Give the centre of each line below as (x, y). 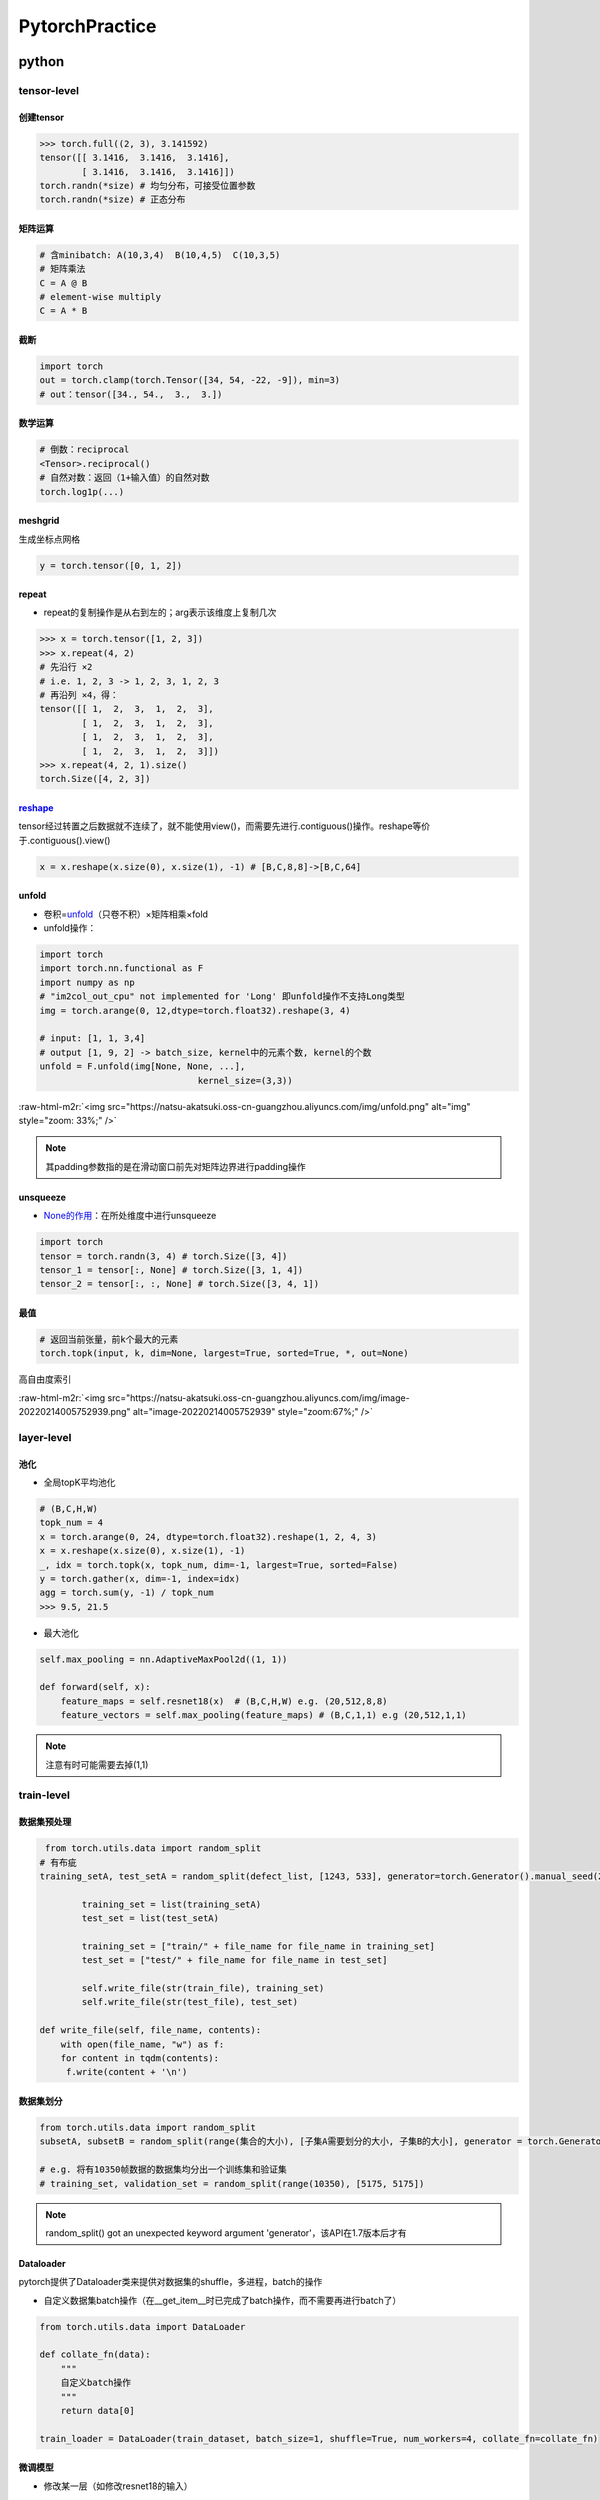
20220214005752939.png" (74, 1412)
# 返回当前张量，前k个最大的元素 (109, 1339)
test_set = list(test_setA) (150, 1918)
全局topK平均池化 (79, 1482)
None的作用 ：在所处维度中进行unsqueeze (130, 1216)
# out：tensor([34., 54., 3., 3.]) (131, 394)
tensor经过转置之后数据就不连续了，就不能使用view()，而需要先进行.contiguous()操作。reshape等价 (224, 826)
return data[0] (97, 2411)
